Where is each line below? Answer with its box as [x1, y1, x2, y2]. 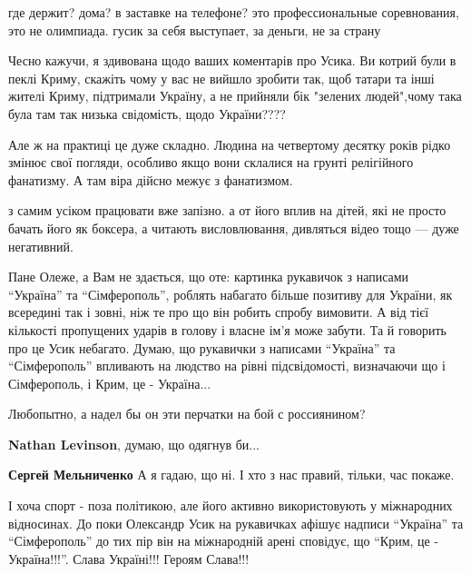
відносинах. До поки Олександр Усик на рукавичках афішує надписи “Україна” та [8, 513, 464, 532]
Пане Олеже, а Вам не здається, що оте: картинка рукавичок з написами [8, 267, 409, 286]
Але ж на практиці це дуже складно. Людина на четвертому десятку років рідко [8, 134, 451, 153]
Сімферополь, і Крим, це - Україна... [8, 373, 211, 392]
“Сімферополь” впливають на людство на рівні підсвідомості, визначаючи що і [8, 356, 446, 375]
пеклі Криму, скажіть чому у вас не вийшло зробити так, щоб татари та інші [8, 68, 435, 87]
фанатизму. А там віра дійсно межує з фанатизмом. [8, 170, 293, 189]
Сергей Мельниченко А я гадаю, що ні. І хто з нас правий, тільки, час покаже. [8, 465, 455, 484]
